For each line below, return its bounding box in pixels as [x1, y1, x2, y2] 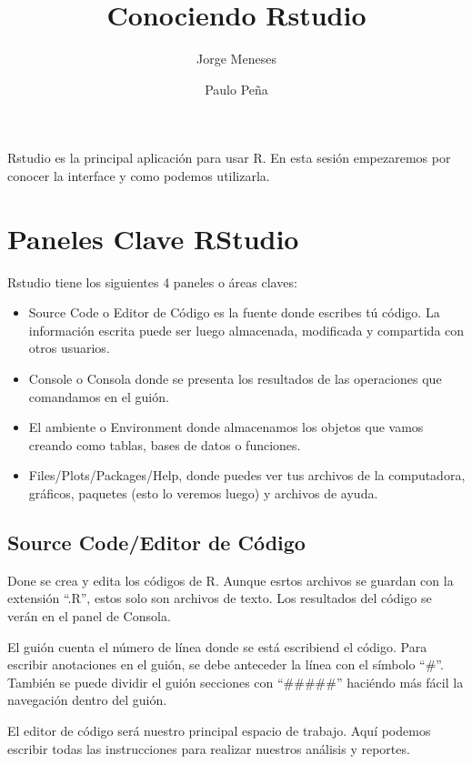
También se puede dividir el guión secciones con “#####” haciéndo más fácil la [7, 672, 464, 691]
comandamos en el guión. [28, 387, 169, 406]
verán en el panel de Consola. [7, 606, 171, 625]
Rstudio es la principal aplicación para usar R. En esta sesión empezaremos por [7, 148, 451, 167]
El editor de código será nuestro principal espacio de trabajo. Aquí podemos [7, 720, 431, 739]
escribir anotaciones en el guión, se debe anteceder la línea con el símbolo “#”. [7, 655, 444, 674]
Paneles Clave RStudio [7, 219, 299, 256]
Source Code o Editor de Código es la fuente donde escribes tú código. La [28, 303, 440, 322]
